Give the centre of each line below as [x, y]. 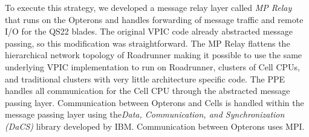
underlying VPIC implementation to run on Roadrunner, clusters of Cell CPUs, [152, 66]
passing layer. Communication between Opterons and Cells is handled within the [154, 102]
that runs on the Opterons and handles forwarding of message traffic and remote [154, 19]
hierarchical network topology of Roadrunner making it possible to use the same [154, 55]
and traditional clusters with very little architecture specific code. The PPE [145, 79]
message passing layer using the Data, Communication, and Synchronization [145, 114]
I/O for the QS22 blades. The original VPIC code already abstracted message [149, 31]
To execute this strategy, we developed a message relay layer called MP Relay [148, 7]
